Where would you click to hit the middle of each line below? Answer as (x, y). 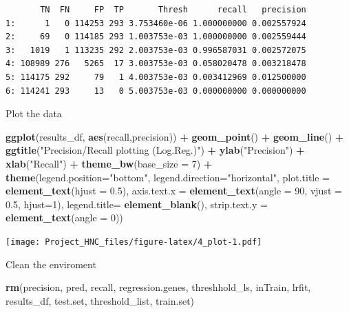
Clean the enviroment (51, 264)
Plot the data (34, 113)
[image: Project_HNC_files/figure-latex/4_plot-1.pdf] (134, 242)
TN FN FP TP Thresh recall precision (173, 10)
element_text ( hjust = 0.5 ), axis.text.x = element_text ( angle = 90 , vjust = (174, 191)
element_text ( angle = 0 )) (64, 218)
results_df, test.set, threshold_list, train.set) (100, 300)
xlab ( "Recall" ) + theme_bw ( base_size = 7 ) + (109, 163)
